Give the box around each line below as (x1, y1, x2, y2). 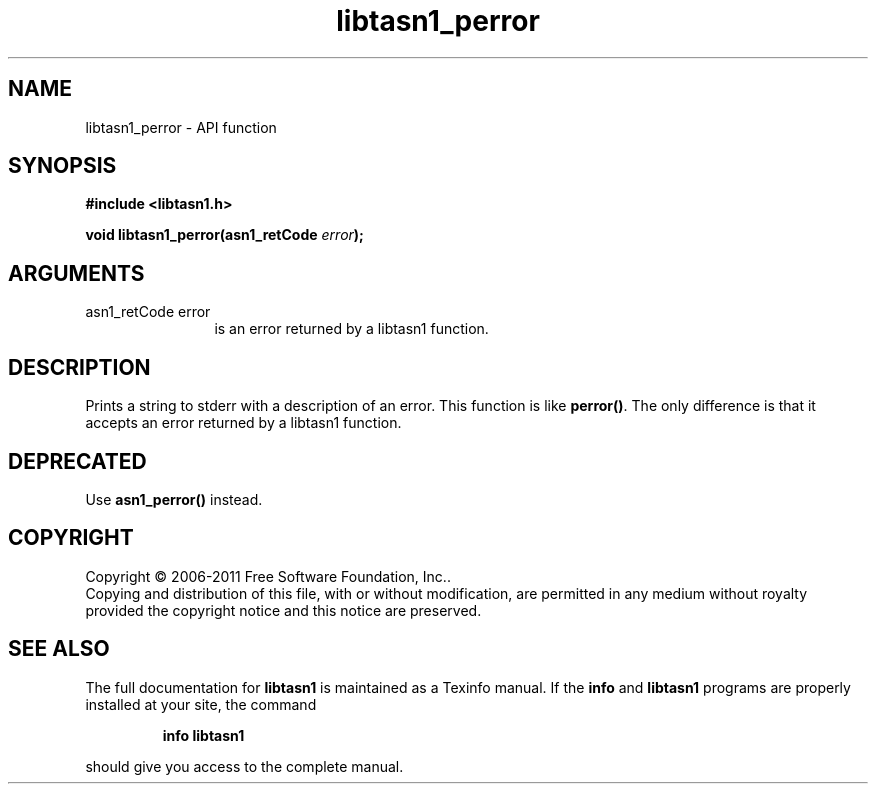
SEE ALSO (8, 636, 110, 662)
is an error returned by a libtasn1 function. (214, 320, 489, 338)
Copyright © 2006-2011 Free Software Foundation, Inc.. (85, 567, 451, 585)
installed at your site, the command (85, 695, 317, 713)
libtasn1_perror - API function (85, 118, 277, 136)
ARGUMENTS (8, 260, 145, 286)
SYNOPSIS (8, 153, 117, 179)
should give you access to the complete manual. (85, 757, 404, 775)
